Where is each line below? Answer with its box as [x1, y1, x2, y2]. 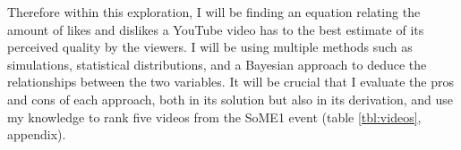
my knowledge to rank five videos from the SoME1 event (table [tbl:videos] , [7, 107, 422, 126]
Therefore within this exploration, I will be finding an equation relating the [7, 3, 421, 21]
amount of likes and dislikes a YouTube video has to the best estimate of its [7, 20, 424, 38]
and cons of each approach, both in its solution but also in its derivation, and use [7, 89, 453, 108]
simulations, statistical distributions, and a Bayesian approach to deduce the [7, 54, 427, 73]
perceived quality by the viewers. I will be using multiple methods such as [7, 37, 413, 56]
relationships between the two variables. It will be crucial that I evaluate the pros [7, 72, 454, 91]
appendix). [7, 125, 66, 144]
